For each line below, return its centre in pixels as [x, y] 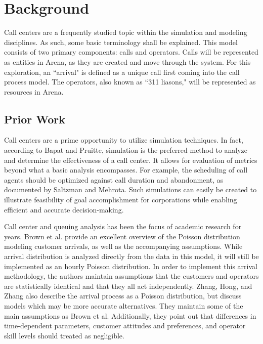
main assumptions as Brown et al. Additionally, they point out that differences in [130, 315]
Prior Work [35, 119]
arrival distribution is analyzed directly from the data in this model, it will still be [131, 256]
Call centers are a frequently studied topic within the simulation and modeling [126, 32]
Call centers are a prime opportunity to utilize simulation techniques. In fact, [124, 140]
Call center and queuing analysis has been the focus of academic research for [123, 226]
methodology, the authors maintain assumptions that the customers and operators [131, 276]
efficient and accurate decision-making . [64, 209]
